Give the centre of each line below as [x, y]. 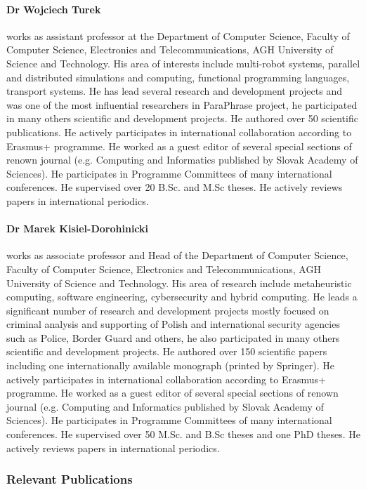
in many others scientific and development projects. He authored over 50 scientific [182, 118]
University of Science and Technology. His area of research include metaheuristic [179, 283]
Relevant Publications [70, 479]
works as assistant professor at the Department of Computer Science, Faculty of [178, 35]
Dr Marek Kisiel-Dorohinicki [78, 229]
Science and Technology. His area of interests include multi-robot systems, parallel [183, 63]
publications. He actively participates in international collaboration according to [179, 132]
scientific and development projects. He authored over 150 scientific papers [167, 351]
